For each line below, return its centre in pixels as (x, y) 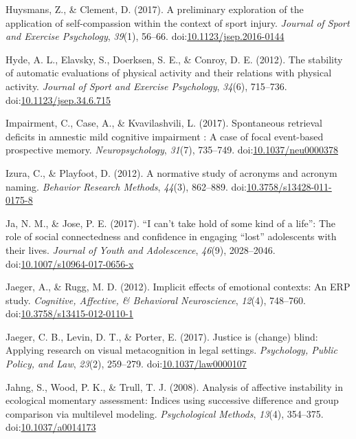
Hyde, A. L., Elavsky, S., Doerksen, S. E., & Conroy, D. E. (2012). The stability (174, 59)
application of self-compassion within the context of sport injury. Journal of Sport (178, 22)
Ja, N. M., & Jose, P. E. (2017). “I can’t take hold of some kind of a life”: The (171, 223)
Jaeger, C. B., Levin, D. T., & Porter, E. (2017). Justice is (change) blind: (162, 336)
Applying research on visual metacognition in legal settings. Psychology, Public (171, 350)
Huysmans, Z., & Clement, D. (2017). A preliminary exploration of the (155, 9)
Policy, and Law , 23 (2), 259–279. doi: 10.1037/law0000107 (126, 364)
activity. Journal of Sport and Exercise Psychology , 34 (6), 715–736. (146, 86)
